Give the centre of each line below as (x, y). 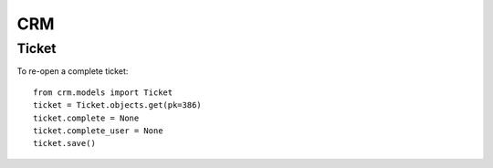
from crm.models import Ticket (103, 92)
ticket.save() (64, 143)
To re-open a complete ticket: (73, 71)
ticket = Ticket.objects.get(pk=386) (118, 105)
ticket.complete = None (86, 118)
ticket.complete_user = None (98, 131)
